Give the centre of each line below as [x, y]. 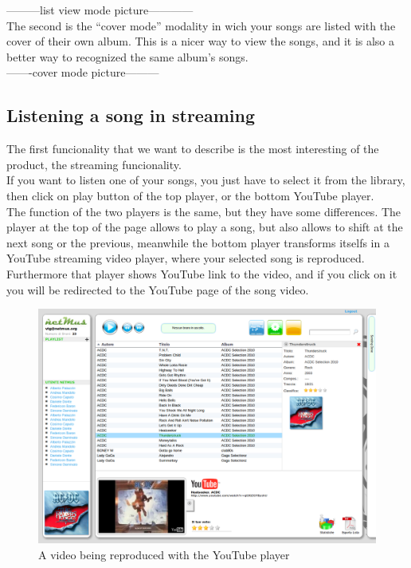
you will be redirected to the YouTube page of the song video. [158, 289]
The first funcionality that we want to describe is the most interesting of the [193, 149]
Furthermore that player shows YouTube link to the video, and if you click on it [202, 273]
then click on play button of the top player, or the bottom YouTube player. [190, 195]
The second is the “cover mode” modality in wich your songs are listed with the [201, 25]
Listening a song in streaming [131, 115]
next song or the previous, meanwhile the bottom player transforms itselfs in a [198, 242]
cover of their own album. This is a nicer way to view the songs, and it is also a [201, 41]
